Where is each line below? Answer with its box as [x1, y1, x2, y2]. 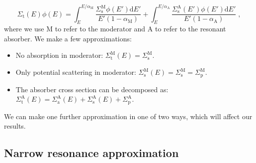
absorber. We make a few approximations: [4, 33, 132, 43]
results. [4, 121, 26, 131]
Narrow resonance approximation [4, 145, 179, 161]
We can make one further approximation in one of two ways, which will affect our [4, 111, 253, 121]
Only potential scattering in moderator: [15, 67, 136, 77]
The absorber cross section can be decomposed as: [15, 84, 169, 94]
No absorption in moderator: [15, 50, 103, 60]
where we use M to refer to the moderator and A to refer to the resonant [4, 23, 226, 34]
